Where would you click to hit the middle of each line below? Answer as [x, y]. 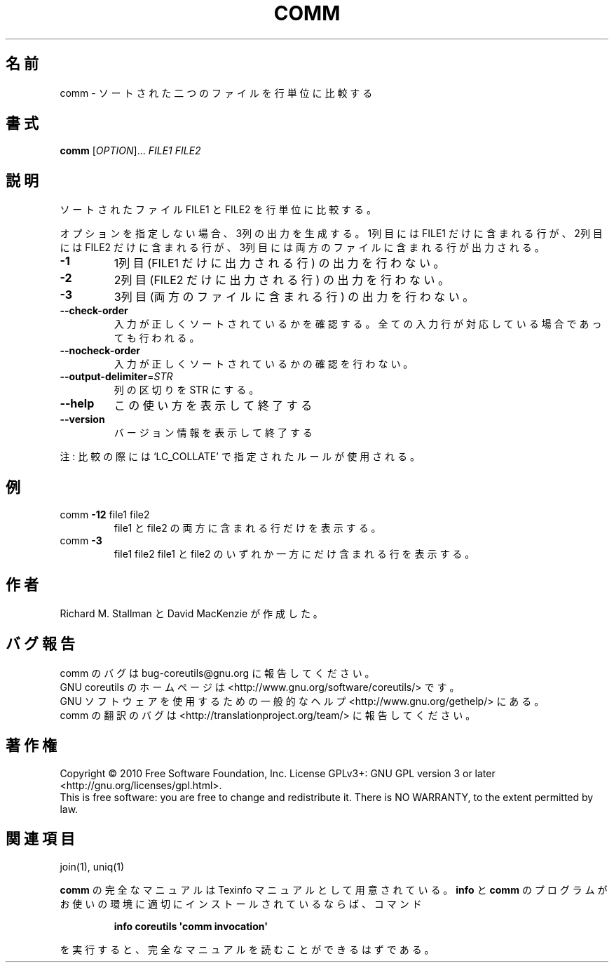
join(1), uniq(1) [92, 866]
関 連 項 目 [40, 839]
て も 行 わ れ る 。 [157, 338]
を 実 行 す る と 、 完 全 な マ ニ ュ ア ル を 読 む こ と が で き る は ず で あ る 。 [247, 949]
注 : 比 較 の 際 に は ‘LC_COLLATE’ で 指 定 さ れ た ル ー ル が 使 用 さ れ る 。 [240, 457]
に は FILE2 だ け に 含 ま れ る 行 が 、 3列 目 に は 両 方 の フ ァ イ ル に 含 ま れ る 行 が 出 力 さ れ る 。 [302, 248]
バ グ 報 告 [40, 644]
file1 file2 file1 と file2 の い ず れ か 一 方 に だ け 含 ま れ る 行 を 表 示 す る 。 [294, 554]
